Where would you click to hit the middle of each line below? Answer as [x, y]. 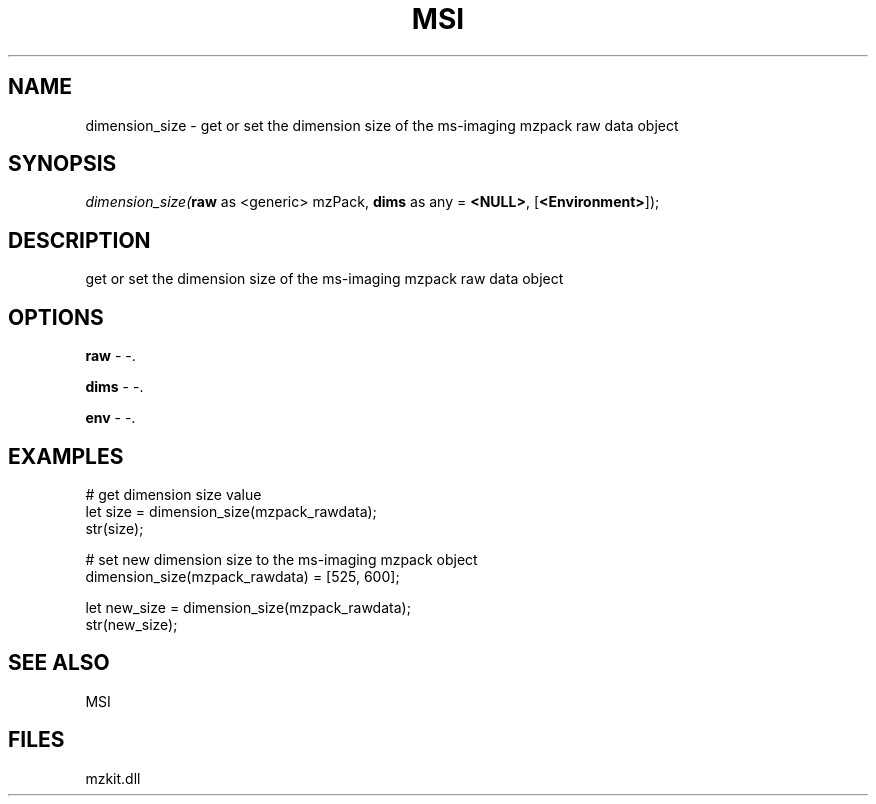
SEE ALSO [59, 663]
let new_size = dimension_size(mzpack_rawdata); [248, 607]
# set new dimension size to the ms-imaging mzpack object [281, 559]
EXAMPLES [66, 456]
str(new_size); [131, 624]
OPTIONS [56, 317]
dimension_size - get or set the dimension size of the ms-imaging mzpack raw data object [382, 125]
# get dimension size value [173, 494]
